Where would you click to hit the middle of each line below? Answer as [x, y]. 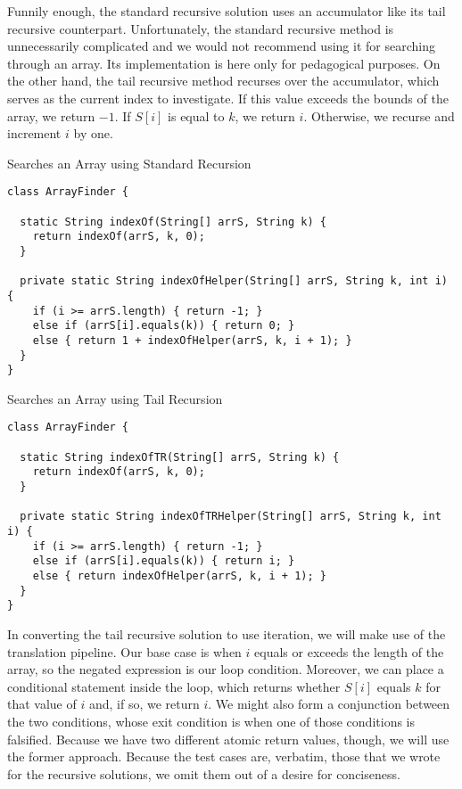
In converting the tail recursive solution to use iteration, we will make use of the [227, 634]
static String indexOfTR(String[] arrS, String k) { [180, 457]
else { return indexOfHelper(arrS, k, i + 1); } [179, 576]
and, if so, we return [144, 704]
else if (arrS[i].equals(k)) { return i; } [164, 561]
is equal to [196, 115]
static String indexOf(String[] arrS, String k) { [173, 222]
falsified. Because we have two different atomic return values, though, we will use [228, 739]
